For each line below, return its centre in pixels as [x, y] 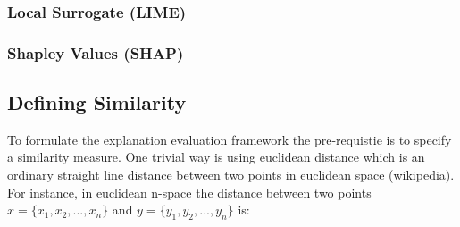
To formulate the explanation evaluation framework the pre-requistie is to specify [230, 139]
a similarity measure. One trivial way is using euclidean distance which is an [216, 157]
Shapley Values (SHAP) [96, 52]
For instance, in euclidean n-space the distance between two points [189, 192]
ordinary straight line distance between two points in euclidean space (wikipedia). [231, 175]
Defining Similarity [97, 102]
